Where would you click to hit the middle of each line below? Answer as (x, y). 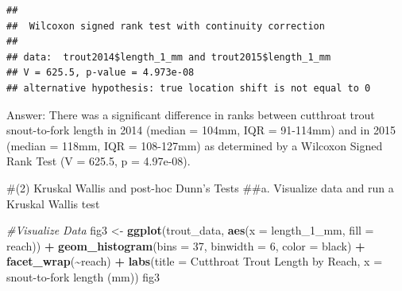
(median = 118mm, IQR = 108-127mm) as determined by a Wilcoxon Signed (195, 145)
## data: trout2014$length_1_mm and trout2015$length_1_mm (169, 57)
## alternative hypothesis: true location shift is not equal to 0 (189, 88)
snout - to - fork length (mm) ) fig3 (83, 276)
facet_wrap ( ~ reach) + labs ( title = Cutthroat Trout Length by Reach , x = (195, 261)
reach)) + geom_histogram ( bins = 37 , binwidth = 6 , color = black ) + (186, 245)
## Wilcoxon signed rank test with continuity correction (166, 26)
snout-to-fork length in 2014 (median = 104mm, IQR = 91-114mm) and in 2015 (201, 130)
